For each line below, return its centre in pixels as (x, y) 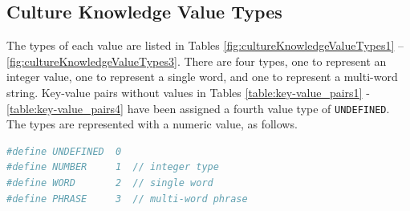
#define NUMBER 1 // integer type (113, 167)
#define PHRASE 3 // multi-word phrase (127, 199)
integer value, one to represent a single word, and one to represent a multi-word (202, 77)
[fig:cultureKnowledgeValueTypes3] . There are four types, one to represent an (197, 61)
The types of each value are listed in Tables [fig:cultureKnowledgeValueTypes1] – (205, 45)
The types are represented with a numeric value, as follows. (152, 124)
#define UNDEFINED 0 (64, 151)
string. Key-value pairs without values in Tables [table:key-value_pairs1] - (188, 92)
